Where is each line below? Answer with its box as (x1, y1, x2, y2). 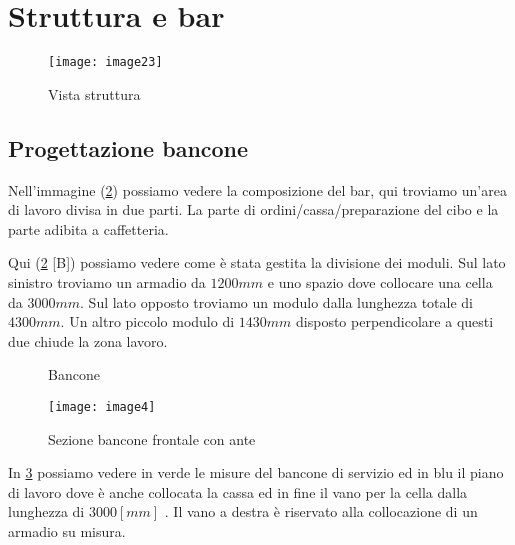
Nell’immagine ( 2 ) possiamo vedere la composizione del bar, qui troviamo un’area (8, 179, 507, 200)
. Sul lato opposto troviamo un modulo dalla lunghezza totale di (80, 291, 473, 312)
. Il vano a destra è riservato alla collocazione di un (164, 501, 478, 522)
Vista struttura (48, 83, 141, 104)
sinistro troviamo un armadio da (8, 271, 206, 292)
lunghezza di (8, 501, 85, 522)
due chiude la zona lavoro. (8, 330, 168, 351)
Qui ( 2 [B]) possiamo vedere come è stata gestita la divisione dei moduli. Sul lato (8, 252, 506, 273)
